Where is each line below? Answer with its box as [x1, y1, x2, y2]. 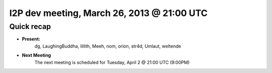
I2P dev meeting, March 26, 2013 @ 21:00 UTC [9, 7, 208, 18]
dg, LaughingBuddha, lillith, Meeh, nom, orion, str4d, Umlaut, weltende [34, 43, 181, 49]
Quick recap [9, 22, 51, 31]
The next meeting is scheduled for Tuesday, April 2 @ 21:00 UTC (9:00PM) [34, 59, 190, 65]
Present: [22, 36, 40, 42]
